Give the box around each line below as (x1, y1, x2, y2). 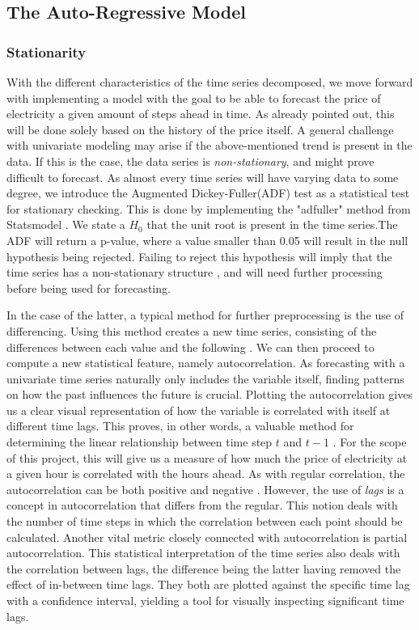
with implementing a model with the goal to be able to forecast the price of (6, 89, 381, 106)
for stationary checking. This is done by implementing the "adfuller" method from (6, 200, 411, 217)
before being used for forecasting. (6, 279, 171, 296)
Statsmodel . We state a (6, 216, 125, 233)
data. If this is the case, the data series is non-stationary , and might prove (6, 152, 375, 169)
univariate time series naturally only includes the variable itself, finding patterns (6, 370, 404, 387)
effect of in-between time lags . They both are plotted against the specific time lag (6, 576, 410, 593)
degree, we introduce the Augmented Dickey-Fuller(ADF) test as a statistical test (6, 184, 410, 201)
